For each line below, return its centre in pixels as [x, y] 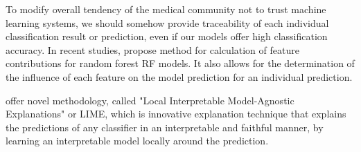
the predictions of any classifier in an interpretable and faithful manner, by [165, 127]
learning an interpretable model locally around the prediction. [137, 141]
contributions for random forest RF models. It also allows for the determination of [180, 63]
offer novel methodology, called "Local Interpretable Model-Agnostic [150, 100]
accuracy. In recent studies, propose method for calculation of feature [152, 49]
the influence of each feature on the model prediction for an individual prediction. [179, 76]
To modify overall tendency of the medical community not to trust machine [166, 9]
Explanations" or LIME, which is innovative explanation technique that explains [176, 114]
